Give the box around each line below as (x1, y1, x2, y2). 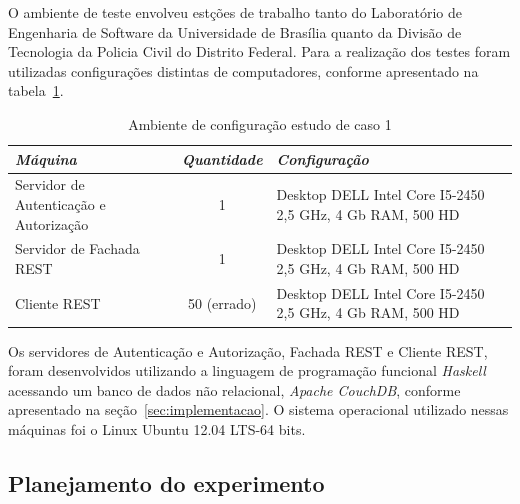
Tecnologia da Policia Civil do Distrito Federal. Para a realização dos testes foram (8, 41, 511, 62)
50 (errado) (187, 292, 257, 313)
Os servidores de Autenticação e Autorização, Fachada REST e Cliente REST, (8, 340, 488, 361)
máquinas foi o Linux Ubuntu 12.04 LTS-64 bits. (8, 418, 306, 439)
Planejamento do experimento (8, 467, 325, 498)
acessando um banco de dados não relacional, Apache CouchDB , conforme (8, 379, 461, 400)
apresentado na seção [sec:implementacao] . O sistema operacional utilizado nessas (8, 399, 509, 420)
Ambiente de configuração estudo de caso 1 (128, 113, 392, 134)
